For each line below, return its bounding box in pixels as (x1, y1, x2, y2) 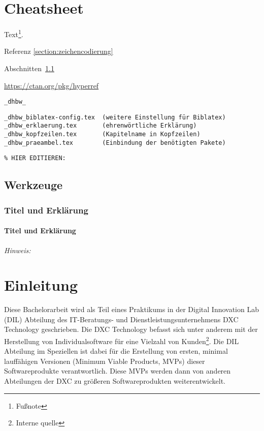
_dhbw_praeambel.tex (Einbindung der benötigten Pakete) (4, 139, 226, 146)
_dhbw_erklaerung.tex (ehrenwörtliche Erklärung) (4, 122, 197, 130)
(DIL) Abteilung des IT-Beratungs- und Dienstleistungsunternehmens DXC (4, 314, 239, 324)
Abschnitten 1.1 (4, 63, 54, 73)
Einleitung (4, 274, 78, 295)
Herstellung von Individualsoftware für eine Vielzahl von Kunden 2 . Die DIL (4, 334, 239, 346)
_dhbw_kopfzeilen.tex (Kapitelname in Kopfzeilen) (4, 131, 201, 138)
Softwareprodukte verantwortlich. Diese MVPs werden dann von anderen (4, 365, 231, 376)
